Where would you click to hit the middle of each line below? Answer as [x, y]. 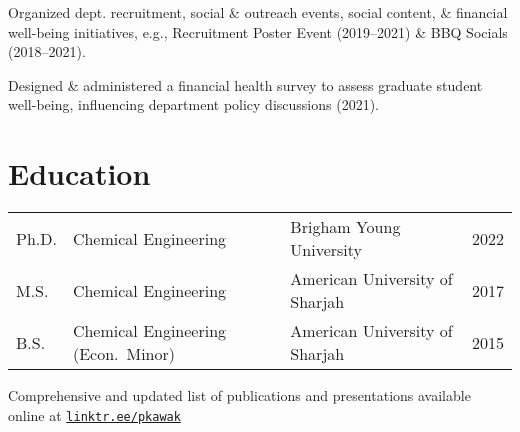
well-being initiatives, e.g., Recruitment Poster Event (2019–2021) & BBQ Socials [258, 31]
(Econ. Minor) [124, 354]
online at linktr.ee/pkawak [94, 414]
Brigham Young [345, 227]
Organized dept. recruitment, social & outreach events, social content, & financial [258, 12]
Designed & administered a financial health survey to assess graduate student [245, 84]
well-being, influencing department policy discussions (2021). [193, 104]
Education [79, 173]
